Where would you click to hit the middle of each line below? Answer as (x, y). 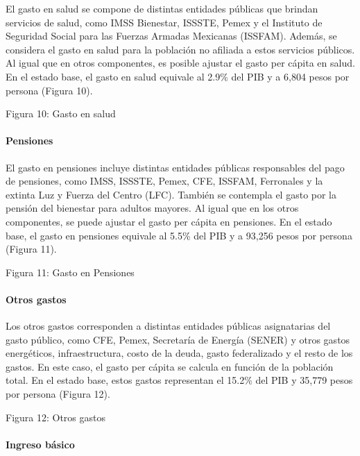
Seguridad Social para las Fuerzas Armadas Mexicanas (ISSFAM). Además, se (171, 36)
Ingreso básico (40, 444)
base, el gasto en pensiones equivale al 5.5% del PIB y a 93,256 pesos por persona (179, 235)
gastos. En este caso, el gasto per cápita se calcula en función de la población (170, 366)
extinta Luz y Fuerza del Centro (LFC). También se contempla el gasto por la (171, 194)
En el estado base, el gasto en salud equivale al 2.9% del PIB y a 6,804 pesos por (178, 76)
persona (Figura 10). (49, 90)
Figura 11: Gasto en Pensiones (70, 272)
